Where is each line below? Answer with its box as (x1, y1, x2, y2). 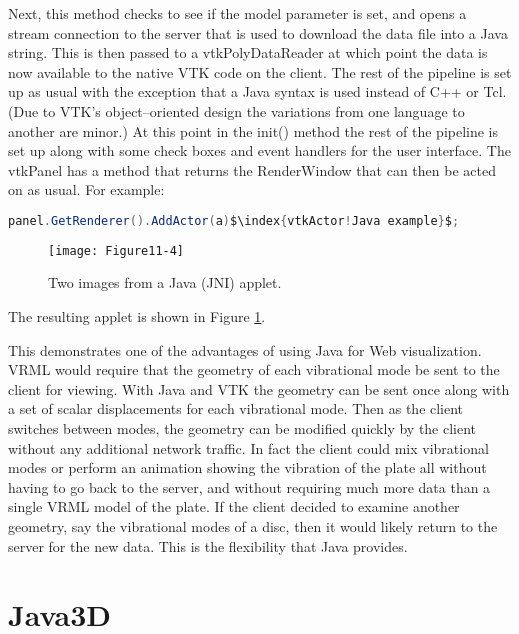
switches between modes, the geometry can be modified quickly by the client (8, 418, 477, 439)
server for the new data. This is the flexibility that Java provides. (8, 535, 408, 556)
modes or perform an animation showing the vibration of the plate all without (8, 457, 487, 478)
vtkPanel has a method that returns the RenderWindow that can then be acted (8, 159, 496, 180)
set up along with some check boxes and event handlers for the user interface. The (8, 140, 511, 161)
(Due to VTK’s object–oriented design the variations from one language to (8, 100, 465, 121)
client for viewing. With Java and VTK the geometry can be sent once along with (8, 378, 510, 399)
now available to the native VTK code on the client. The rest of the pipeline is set (8, 61, 512, 82)
